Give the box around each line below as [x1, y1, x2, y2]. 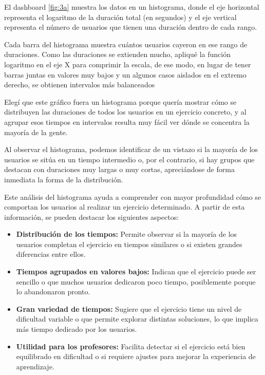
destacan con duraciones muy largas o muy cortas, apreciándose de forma [4, 164, 235, 175]
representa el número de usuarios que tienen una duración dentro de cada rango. [4, 22, 257, 32]
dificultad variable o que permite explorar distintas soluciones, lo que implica [16, 313, 258, 324]
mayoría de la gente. [4, 126, 68, 137]
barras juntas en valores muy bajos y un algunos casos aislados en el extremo [4, 69, 247, 80]
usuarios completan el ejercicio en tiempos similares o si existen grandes [16, 238, 242, 249]
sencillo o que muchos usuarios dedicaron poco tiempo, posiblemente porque [16, 276, 256, 287]
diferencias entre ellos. [16, 249, 86, 259]
